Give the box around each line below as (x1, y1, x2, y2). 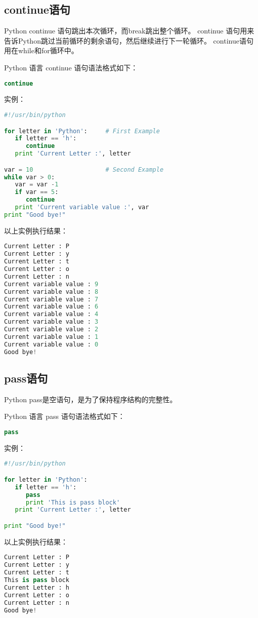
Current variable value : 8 (4, 288, 99, 295)
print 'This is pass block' (25, 498, 120, 506)
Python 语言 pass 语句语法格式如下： (4, 411, 125, 421)
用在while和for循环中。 (4, 45, 78, 56)
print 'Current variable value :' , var (15, 204, 149, 211)
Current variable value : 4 (4, 311, 99, 318)
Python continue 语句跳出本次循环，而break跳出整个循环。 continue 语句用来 (4, 25, 254, 36)
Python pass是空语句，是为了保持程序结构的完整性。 (4, 394, 177, 404)
